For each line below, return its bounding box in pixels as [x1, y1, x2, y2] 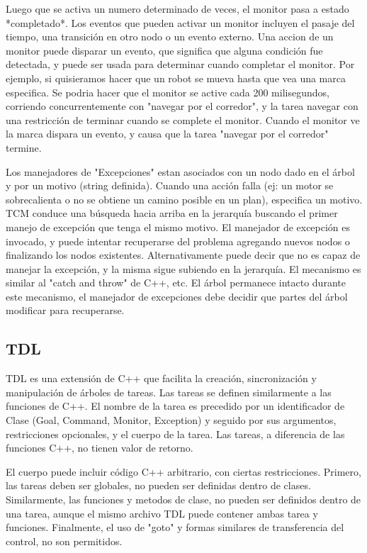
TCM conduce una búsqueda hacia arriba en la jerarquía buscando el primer [6, 206, 338, 220]
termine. [6, 140, 42, 155]
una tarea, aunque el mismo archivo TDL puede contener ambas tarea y [6, 505, 318, 520]
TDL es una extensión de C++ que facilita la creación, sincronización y [6, 371, 317, 386]
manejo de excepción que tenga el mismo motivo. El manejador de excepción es [6, 219, 351, 234]
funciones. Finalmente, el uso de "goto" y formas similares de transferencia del [6, 520, 344, 535]
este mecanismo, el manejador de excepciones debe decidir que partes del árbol [6, 289, 348, 303]
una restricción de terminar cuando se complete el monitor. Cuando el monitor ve [6, 112, 360, 127]
